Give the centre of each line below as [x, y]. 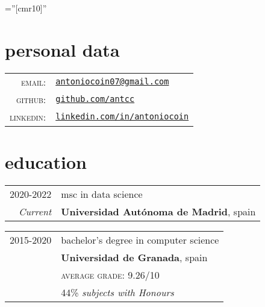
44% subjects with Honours [117, 292]
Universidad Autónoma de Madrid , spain [158, 211]
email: [34, 81]
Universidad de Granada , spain [134, 257]
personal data [62, 49]
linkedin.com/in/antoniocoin [122, 117]
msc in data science [102, 194]
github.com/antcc [95, 99]
